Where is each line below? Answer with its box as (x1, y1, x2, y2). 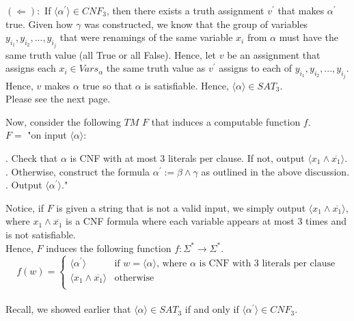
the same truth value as (106, 61, 206, 75)
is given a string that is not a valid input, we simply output (56, 200, 306, 214)
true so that (82, 78, 133, 92)
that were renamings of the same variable (59, 30, 233, 44)
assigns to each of (219, 61, 292, 75)
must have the (279, 30, 339, 44)
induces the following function (46, 240, 172, 255)
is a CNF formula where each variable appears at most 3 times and (66, 214, 346, 228)
